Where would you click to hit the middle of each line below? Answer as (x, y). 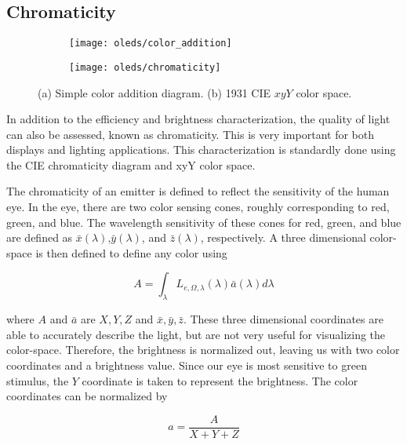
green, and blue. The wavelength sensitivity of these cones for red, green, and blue (204, 222)
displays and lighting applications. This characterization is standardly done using (201, 150)
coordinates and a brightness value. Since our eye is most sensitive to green (187, 365)
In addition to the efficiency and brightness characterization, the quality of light (198, 119)
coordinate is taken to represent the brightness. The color (220, 380)
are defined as (40, 237)
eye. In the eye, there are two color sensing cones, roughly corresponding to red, (198, 207)
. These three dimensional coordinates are (283, 319)
